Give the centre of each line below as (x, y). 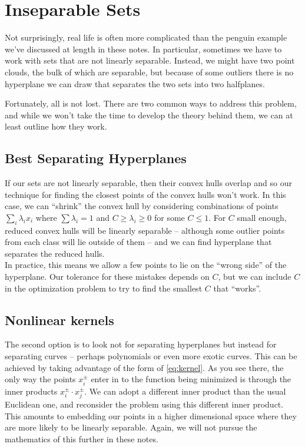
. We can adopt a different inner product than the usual (185, 391)
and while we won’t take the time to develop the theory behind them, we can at (149, 115)
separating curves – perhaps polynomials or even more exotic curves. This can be (151, 356)
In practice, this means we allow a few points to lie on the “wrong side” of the (146, 265)
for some (169, 217)
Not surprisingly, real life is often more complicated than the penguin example (146, 37)
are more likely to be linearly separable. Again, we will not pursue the (131, 427)
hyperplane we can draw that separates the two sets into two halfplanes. (135, 83)
